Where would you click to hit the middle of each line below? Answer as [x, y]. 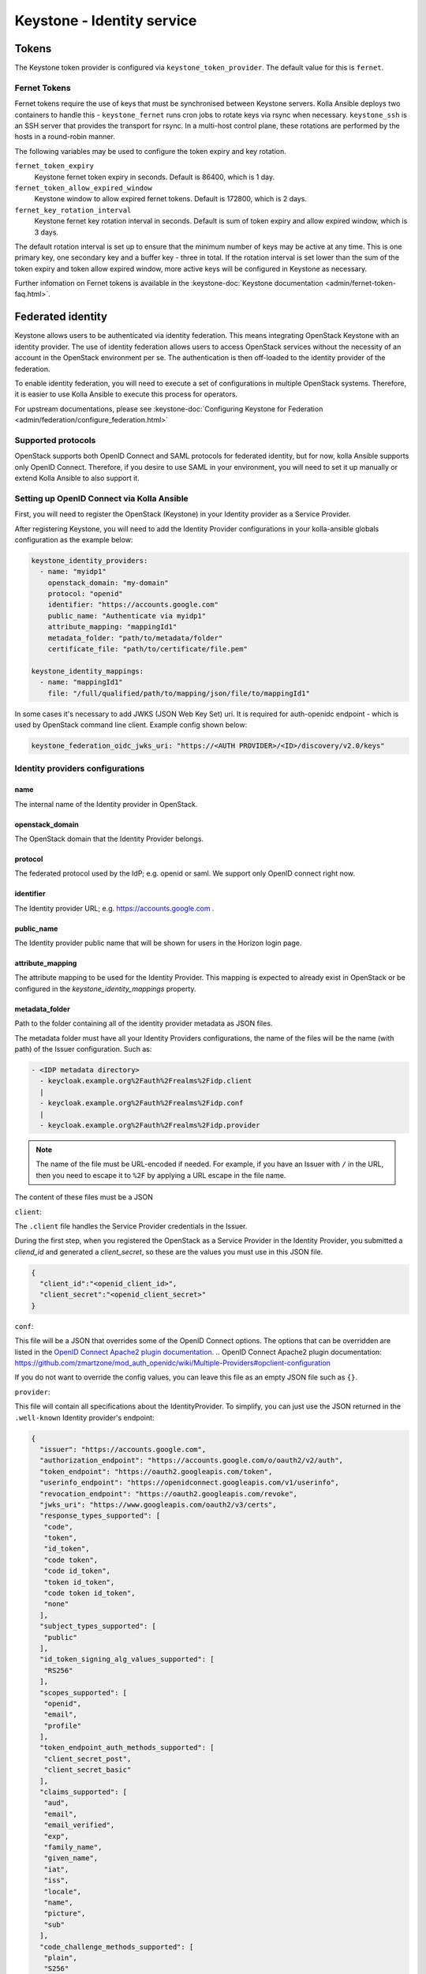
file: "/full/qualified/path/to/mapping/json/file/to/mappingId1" [179, 693]
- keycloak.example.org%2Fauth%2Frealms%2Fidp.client [146, 1081]
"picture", [65, 1914]
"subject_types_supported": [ [98, 1626]
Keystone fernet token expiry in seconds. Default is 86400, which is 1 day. [155, 177]
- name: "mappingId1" [82, 682]
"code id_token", [77, 1571]
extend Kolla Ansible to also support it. [77, 478]
